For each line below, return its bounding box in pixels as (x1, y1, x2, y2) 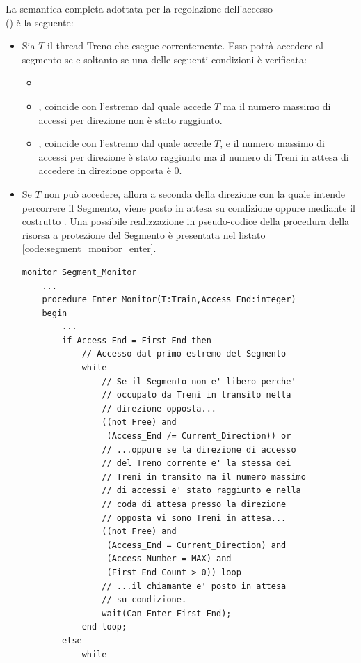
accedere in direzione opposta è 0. (38, 163, 182, 178)
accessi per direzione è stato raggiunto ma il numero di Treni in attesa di (38, 149, 349, 164)
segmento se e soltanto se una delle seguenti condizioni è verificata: (22, 52, 307, 66)
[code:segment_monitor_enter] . (22, 241, 157, 256)
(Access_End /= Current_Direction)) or (106, 431, 291, 442)
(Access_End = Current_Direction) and (106, 540, 287, 550)
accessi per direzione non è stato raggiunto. (38, 112, 223, 127)
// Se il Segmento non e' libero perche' (102, 376, 296, 387)
